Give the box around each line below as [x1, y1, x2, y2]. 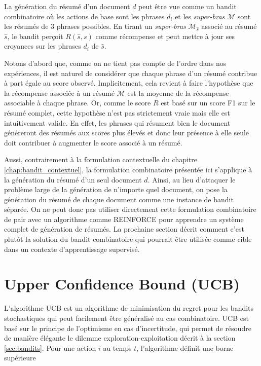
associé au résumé [201, 21, 257, 31]
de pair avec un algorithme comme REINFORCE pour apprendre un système [4, 213, 244, 224]
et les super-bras [175, 11, 225, 21]
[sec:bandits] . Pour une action [4, 342, 96, 353]
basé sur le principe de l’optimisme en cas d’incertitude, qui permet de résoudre [4, 322, 251, 333]
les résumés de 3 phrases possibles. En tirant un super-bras [4, 21, 186, 31]
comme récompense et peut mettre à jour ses [95, 30, 235, 41]
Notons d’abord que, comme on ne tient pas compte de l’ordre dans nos [4, 57, 227, 68]
